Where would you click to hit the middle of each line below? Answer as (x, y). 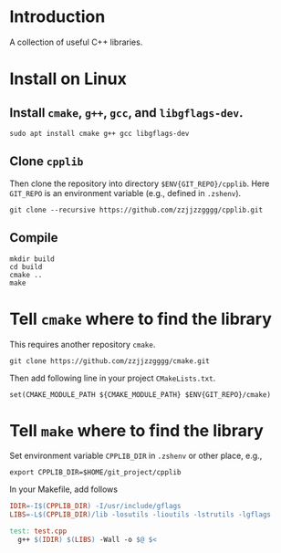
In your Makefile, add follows (64, 489)
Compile (34, 238)
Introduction (57, 17)
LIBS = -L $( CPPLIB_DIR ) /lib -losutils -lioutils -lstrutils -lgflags (140, 515)
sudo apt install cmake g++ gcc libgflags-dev (99, 133)
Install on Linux (68, 79)
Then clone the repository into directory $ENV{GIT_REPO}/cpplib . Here (140, 183)
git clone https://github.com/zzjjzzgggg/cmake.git (109, 361)
